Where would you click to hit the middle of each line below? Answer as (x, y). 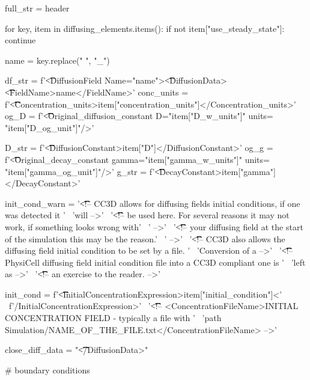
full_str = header (37, 8)
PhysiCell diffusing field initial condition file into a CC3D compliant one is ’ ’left (155, 262)
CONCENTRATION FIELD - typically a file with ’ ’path (113, 318)
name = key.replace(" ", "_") (57, 60)
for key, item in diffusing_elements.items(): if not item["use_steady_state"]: (145, 28)
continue (20, 40)
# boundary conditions (47, 369)
